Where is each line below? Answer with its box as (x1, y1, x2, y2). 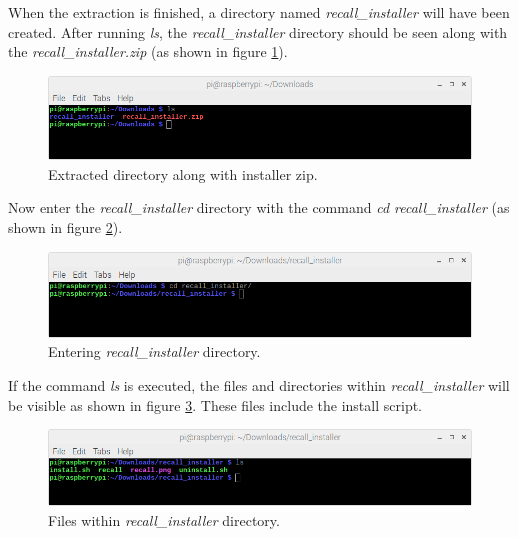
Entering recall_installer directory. (48, 341, 261, 362)
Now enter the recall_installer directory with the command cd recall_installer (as (8, 197, 510, 218)
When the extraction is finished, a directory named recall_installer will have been (8, 2, 510, 22)
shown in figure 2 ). (8, 217, 123, 238)
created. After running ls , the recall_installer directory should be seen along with (8, 21, 508, 42)
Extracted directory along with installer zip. (48, 163, 318, 184)
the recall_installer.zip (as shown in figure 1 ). (8, 41, 288, 62)
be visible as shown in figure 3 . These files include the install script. (8, 394, 422, 415)
